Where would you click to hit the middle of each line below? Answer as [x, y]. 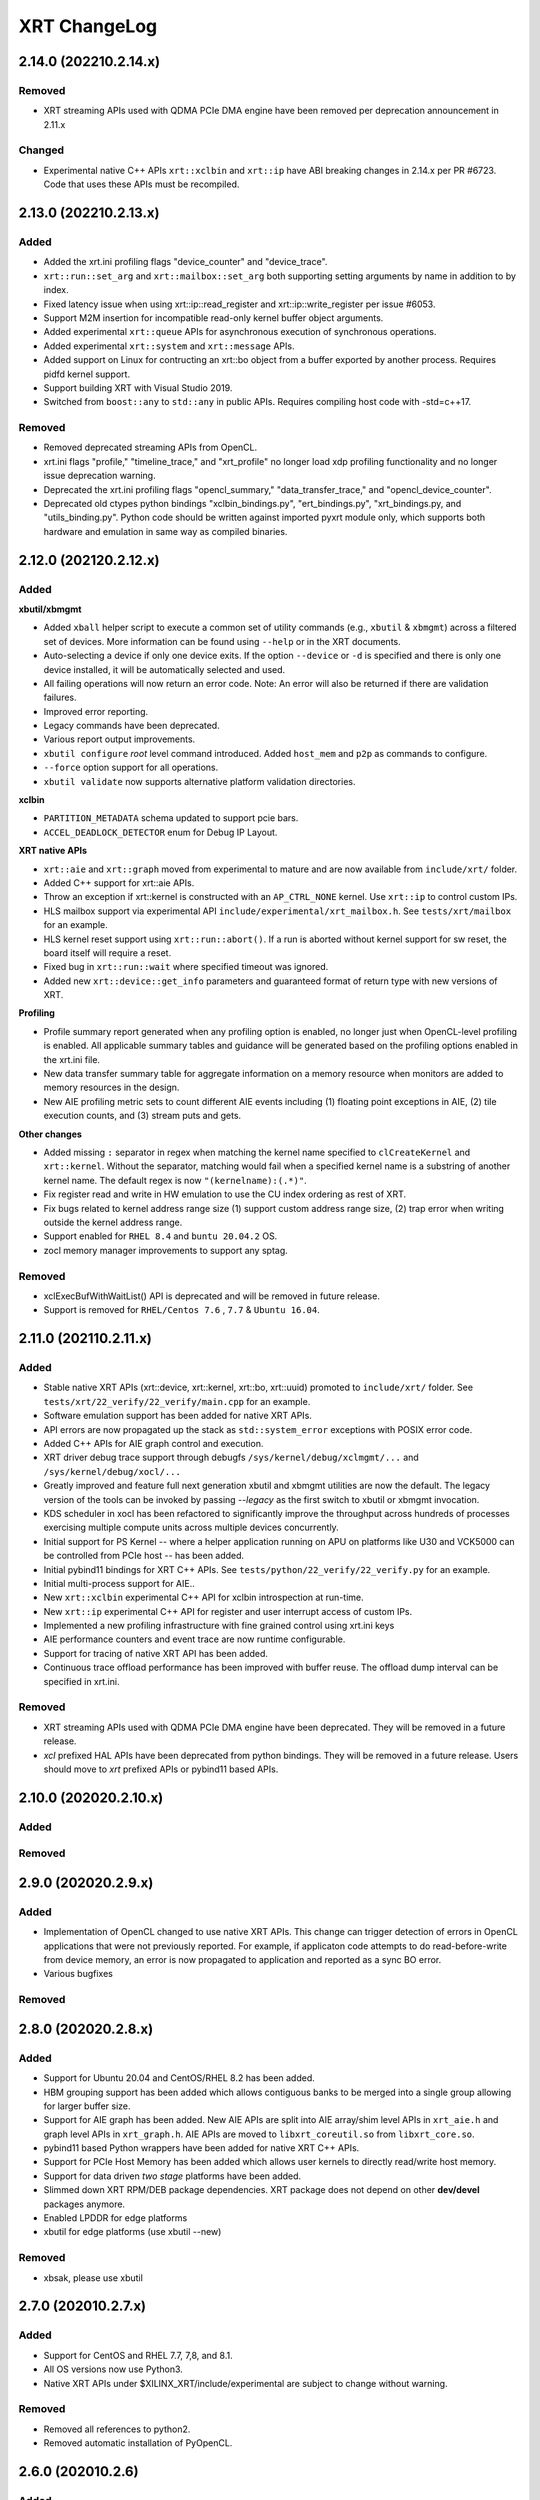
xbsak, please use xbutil [93, 2277]
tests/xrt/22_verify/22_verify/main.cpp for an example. [177, 1401]
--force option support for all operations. [131, 767]
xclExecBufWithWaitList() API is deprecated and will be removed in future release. [211, 1296]
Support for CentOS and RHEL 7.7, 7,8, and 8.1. [138, 2355]
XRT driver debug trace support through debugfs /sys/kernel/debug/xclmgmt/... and [231, 1457]
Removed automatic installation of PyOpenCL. [138, 2443]
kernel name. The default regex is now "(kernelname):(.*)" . [175, 1180]
